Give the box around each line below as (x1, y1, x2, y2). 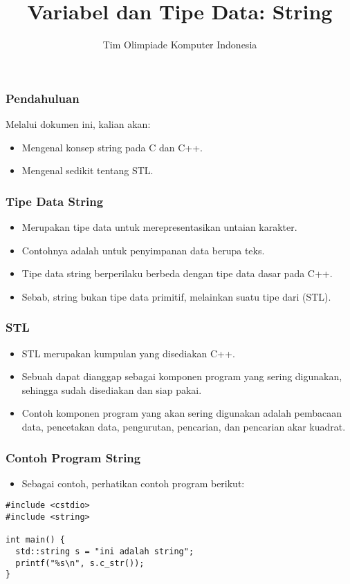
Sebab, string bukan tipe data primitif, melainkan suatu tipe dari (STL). (21, 289, 331, 303)
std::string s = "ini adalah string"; (15, 547, 194, 557)
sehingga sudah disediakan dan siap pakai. (21, 382, 202, 397)
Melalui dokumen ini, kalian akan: (6, 117, 151, 131)
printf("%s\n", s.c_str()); (15, 558, 145, 568)
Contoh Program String (6, 449, 141, 466)
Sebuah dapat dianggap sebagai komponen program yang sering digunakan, (21, 369, 342, 384)
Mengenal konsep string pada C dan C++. (21, 140, 203, 154)
